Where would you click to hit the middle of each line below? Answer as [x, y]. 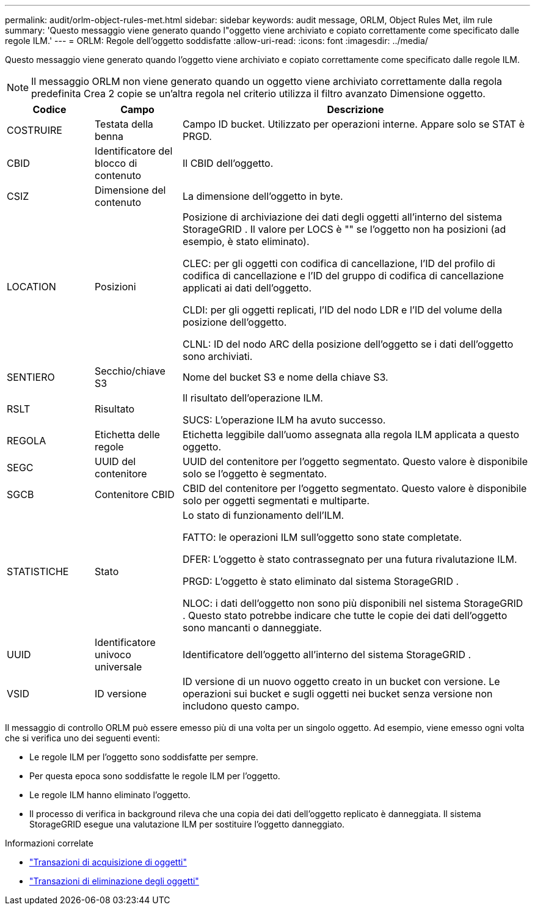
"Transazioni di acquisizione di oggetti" [108, 862]
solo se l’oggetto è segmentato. [255, 474]
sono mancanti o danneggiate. [252, 628]
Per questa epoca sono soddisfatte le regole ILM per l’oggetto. [155, 776]
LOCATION [31, 287]
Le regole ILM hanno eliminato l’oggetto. [110, 795]
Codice [49, 109]
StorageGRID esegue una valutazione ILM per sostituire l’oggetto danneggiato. [187, 824]
